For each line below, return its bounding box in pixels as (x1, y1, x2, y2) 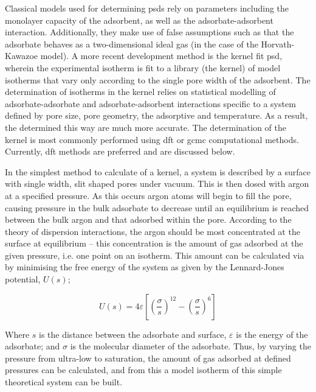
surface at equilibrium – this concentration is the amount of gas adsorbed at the (5, 237, 303, 250)
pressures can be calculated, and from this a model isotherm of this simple (5, 363, 282, 376)
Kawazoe (5, 49, 38, 62)
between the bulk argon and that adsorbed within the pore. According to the (5, 213, 292, 226)
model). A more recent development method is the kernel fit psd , (40, 49, 283, 62)
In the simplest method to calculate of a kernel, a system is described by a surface (5, 165, 311, 178)
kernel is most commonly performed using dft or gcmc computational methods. (5, 133, 299, 145)
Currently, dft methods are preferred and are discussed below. (5, 145, 235, 158)
